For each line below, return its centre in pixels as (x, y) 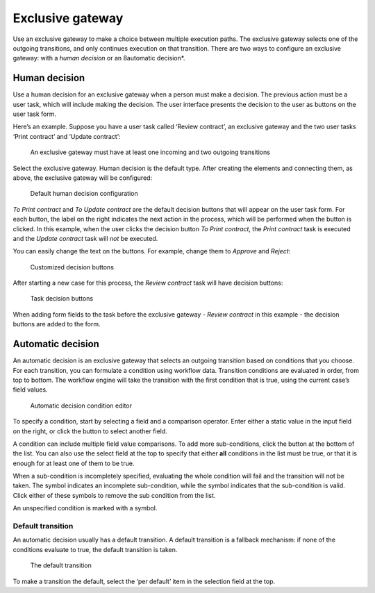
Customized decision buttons (72, 267)
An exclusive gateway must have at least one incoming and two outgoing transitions (150, 152)
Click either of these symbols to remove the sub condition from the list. (114, 495)
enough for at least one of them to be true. (74, 463)
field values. (30, 390)
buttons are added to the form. (57, 324)
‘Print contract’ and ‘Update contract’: (67, 136)
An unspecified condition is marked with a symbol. (85, 508)
